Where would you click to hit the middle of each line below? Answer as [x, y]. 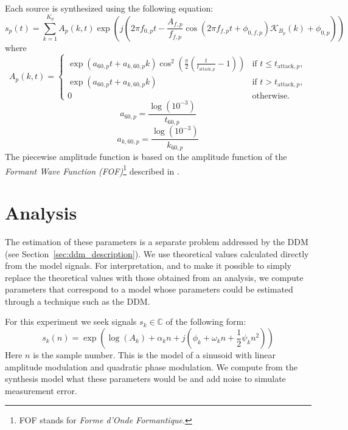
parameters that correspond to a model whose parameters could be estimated [149, 289]
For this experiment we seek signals [71, 321]
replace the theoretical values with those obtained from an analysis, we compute [154, 277]
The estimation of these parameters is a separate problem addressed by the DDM [157, 241]
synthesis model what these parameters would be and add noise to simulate [145, 379]
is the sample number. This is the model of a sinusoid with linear [154, 355]
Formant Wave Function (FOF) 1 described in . [92, 170]
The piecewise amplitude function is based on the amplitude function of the [146, 156]
